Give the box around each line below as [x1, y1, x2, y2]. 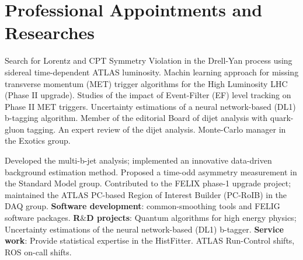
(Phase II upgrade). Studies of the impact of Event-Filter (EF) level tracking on [5, 89, 291, 101]
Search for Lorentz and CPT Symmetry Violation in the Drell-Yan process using [5, 54, 292, 67]
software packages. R [5, 212, 81, 224]
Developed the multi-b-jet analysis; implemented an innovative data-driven [5, 154, 272, 167]
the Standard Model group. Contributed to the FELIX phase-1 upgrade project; [5, 177, 291, 189]
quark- [270, 112, 294, 124]
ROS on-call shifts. [5, 245, 72, 258]
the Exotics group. [5, 134, 71, 147]
